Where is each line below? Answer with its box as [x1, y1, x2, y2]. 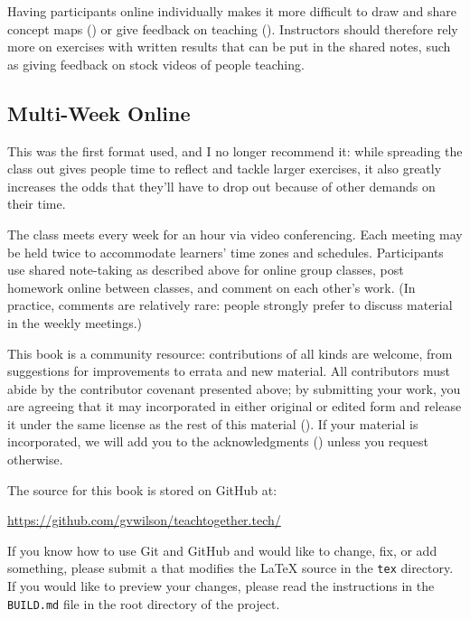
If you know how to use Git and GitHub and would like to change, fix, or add [7, 540, 437, 559]
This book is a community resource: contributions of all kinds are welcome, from [7, 343, 453, 362]
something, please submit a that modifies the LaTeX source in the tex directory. [7, 558, 454, 577]
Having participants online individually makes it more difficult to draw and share [7, 2, 457, 20]
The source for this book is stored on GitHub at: [7, 480, 277, 499]
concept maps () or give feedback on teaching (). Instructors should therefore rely [7, 19, 458, 38]
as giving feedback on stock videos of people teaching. [7, 54, 305, 73]
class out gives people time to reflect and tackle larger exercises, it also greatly [7, 159, 442, 178]
